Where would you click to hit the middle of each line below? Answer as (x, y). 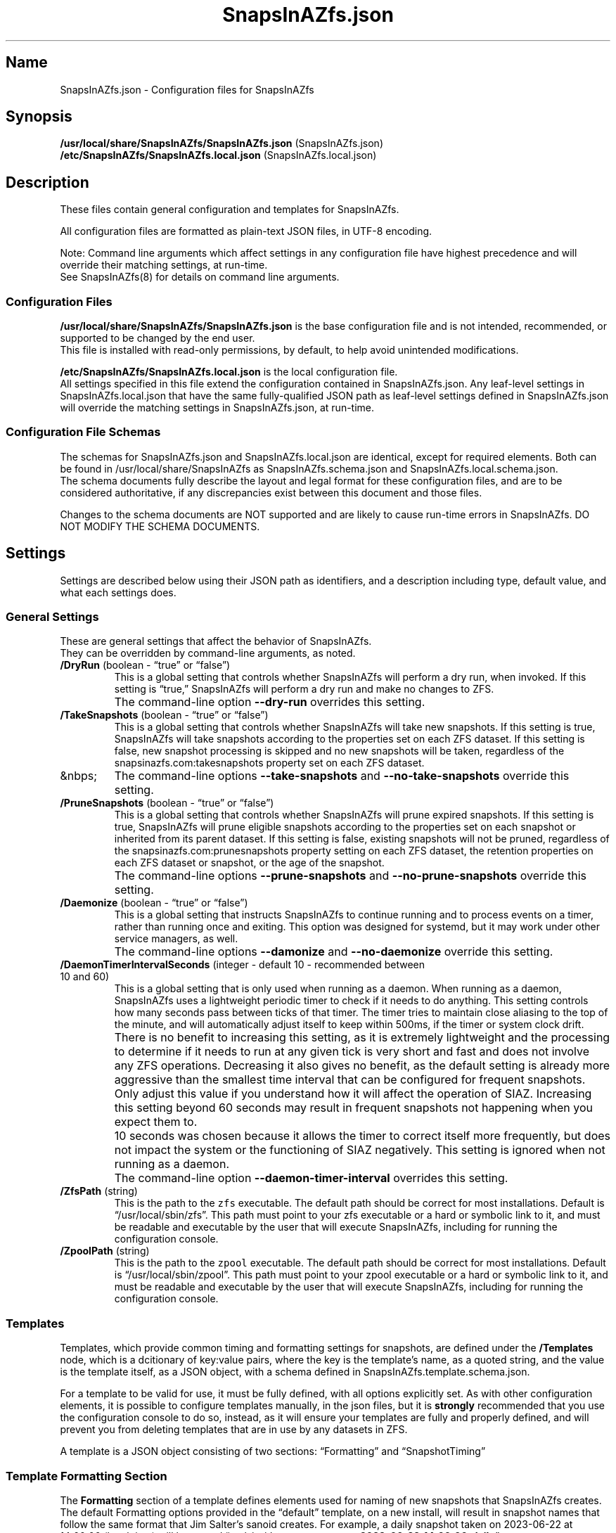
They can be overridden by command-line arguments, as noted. (208, 653)
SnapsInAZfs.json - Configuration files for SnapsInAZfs (187, 89)
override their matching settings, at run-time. (164, 265)
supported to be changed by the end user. (158, 338)
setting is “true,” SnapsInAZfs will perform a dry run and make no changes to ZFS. (304, 689)
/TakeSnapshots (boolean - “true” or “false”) (164, 715)
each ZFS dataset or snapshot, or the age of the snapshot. (249, 863)
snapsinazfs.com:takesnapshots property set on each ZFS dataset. (269, 763)
